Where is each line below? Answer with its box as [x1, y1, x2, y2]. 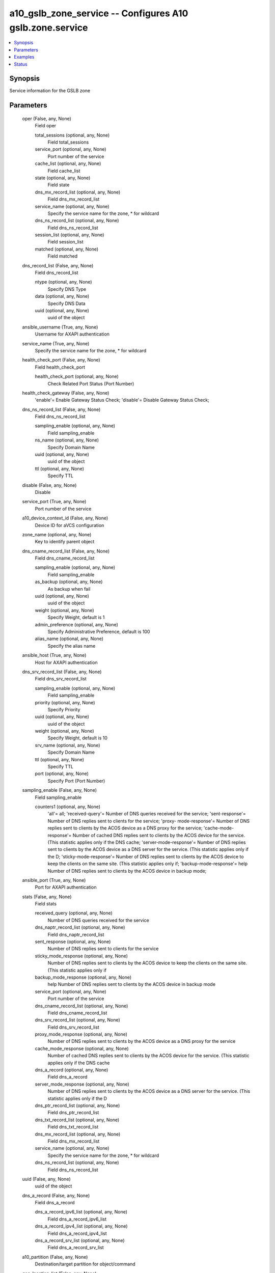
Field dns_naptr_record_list [47, 931, 104, 937]
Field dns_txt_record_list [47, 1124, 99, 1130]
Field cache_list [47, 168, 80, 174]
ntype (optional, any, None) [35, 279, 92, 285]
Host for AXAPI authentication [35, 659, 98, 666]
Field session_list [47, 239, 84, 245]
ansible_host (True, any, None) [22, 652, 87, 658]
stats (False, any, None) [22, 894, 72, 900]
